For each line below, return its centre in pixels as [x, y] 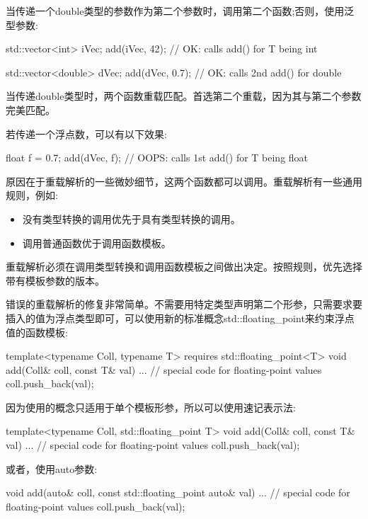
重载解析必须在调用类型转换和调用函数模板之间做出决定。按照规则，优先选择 [184, 267]
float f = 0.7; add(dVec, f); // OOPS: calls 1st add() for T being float [157, 158]
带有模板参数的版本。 [55, 280]
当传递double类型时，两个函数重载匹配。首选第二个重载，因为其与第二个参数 [184, 96]
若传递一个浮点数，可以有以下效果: [86, 133]
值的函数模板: [37, 332]
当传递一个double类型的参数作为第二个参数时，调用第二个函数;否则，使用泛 [180, 11]
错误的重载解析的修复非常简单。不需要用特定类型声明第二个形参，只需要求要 [184, 304]
